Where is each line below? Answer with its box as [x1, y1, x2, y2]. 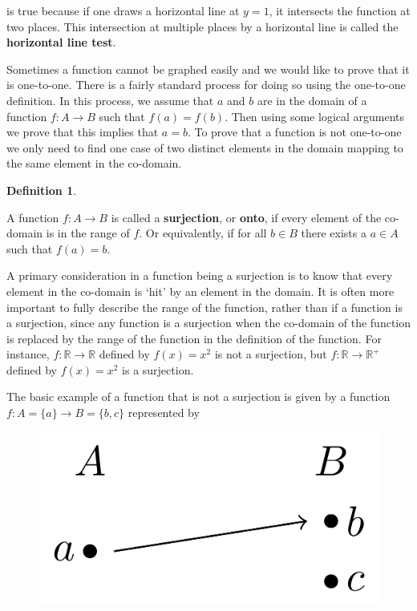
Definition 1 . [6, 181, 77, 198]
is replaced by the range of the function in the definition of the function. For [6, 330, 382, 346]
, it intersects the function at [269, 2, 411, 18]
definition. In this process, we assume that [6, 91, 214, 108]
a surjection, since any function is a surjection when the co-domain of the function [6, 314, 411, 331]
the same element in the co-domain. [6, 155, 182, 172]
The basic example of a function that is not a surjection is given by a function [6, 388, 391, 405]
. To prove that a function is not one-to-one [187, 123, 402, 140]
